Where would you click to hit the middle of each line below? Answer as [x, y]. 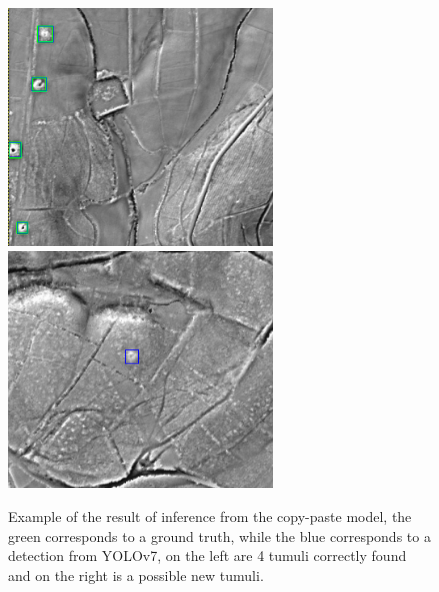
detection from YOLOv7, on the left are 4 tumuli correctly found [207, 555]
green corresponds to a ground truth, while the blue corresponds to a [219, 535]
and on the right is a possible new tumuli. [136, 574]
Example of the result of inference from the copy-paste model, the [210, 516]
